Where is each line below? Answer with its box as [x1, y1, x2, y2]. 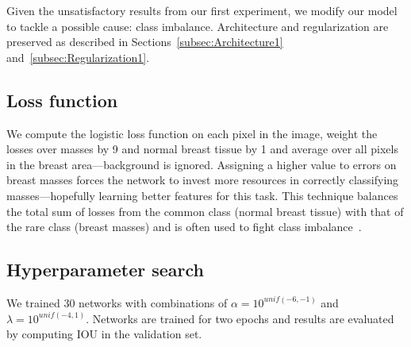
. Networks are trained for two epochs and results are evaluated [86, 310, 394, 326]
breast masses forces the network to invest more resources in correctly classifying [6, 172, 399, 188]
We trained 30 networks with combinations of [6, 294, 228, 310]
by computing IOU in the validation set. [6, 326, 202, 342]
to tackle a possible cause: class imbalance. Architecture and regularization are [6, 17, 389, 34]
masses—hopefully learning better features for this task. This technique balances [6, 187, 398, 203]
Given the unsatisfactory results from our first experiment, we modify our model [6, 2, 398, 18]
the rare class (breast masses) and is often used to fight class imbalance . [6, 218, 362, 235]
